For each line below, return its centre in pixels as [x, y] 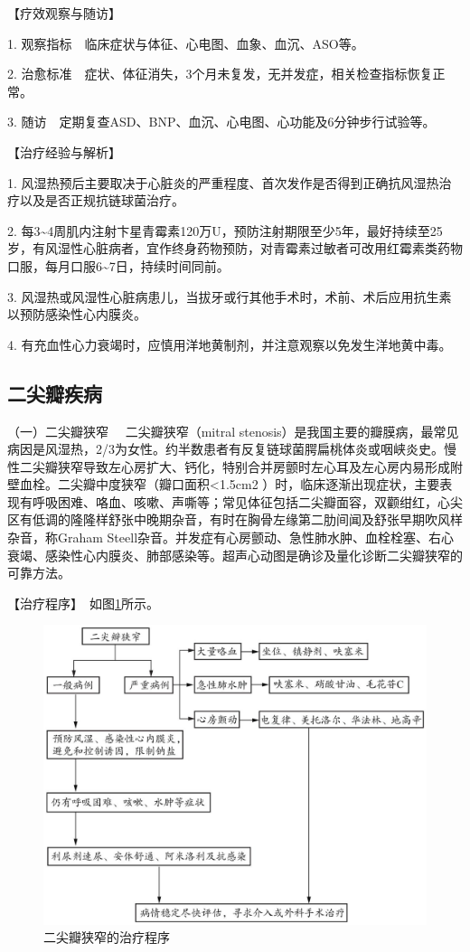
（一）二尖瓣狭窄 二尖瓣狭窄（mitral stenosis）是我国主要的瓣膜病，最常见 [233, 431]
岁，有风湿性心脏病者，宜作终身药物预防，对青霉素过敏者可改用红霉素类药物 [235, 248]
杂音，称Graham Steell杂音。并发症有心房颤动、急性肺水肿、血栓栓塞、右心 [231, 537]
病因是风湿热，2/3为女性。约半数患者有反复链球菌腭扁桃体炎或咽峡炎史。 [226, 449]
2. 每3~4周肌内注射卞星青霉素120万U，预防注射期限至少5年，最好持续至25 [225, 230]
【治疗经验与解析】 [64, 151]
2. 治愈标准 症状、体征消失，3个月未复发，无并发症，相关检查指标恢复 [220, 74]
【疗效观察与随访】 [64, 13]
